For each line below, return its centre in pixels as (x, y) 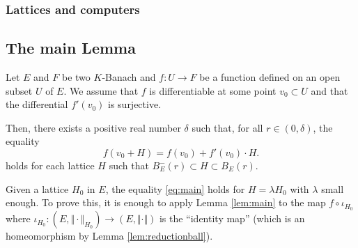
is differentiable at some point (213, 90)
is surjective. (135, 104)
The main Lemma (71, 48)
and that (329, 90)
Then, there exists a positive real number (93, 127)
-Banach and (129, 77)
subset (19, 90)
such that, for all (227, 127)
